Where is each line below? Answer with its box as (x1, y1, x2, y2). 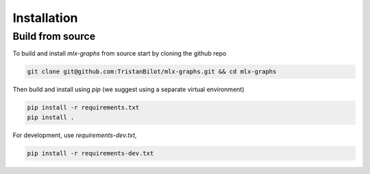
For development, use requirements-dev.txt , (12, 131, 137, 139)
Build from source (12, 30, 96, 42)
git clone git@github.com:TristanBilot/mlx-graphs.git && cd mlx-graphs (27, 68, 277, 75)
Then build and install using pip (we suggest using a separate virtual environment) (12, 86, 245, 94)
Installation (12, 10, 78, 25)
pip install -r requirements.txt (27, 103, 140, 112)
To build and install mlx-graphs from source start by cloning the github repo (12, 49, 227, 58)
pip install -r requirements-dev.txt (27, 149, 154, 157)
